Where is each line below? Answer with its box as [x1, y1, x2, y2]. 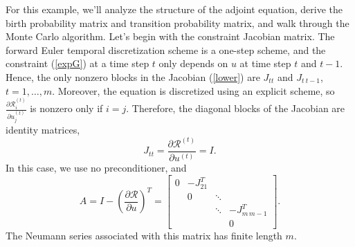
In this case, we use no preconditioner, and [6, 161, 187, 175]
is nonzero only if [30, 101, 103, 116]
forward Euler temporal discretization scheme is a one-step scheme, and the [6, 42, 326, 57]
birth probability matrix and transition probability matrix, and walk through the [6, 15, 349, 30]
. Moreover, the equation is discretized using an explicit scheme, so [52, 83, 335, 98]
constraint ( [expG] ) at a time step [6, 56, 149, 71]
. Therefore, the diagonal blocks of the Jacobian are [126, 101, 345, 116]
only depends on [158, 56, 228, 71]
